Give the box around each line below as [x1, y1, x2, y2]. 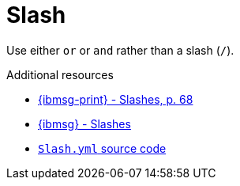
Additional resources [6, 67, 114, 82]
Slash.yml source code [38, 141, 167, 155]
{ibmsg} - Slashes [38, 116, 131, 131]
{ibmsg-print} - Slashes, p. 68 [38, 92, 193, 106]
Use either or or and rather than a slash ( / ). [6, 43, 234, 57]
